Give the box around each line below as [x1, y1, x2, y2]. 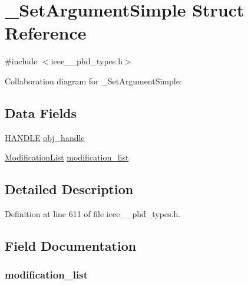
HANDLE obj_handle [5, 131, 85, 143]
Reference [5, 21, 87, 45]
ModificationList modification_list [5, 151, 129, 163]
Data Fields [5, 103, 77, 122]
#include [5, 55, 38, 67]
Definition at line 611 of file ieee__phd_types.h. [5, 208, 181, 220]
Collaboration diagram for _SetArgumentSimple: [5, 74, 182, 87]
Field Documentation [5, 237, 137, 255]
